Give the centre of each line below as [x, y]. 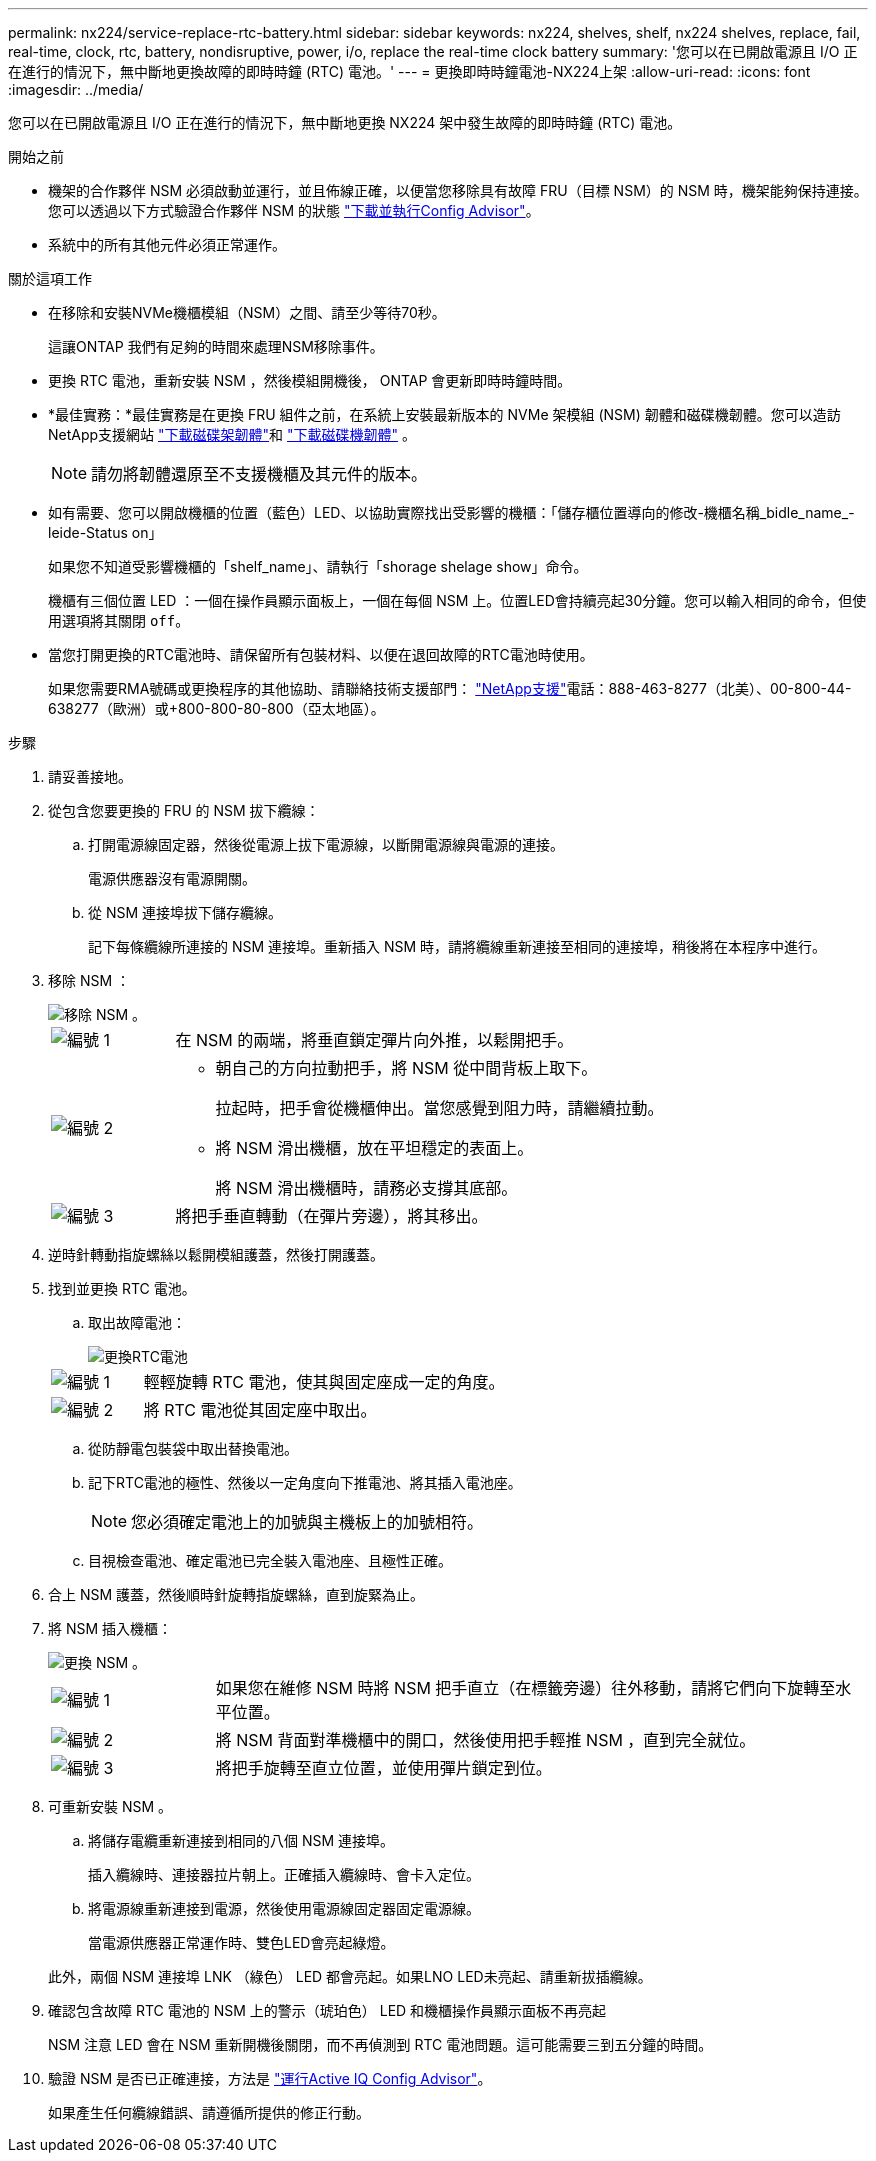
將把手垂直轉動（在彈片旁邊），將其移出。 [331, 1216]
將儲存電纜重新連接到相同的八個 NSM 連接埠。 [241, 1840]
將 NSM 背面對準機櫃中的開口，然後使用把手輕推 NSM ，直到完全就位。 [485, 1740]
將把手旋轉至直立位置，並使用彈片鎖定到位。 [383, 1768]
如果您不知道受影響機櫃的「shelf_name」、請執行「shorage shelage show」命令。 [318, 566]
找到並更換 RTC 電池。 [122, 1288]
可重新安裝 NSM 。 [110, 1806]
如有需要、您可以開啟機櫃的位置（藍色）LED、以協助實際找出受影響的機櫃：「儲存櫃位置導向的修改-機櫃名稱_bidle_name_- [451, 512]
